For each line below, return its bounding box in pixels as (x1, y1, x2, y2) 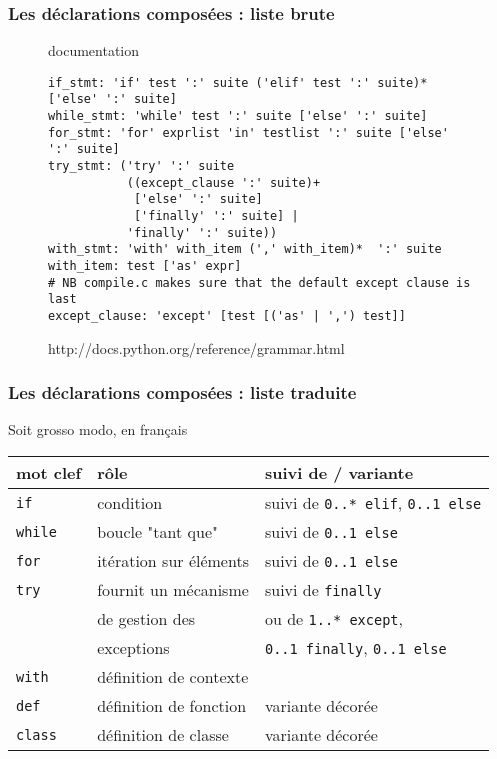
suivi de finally (264, 578, 382, 602)
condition (97, 491, 163, 515)
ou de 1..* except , (264, 607, 403, 631)
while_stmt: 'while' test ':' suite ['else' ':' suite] (48, 109, 428, 124)
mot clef (16, 461, 82, 485)
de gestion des (97, 607, 196, 631)
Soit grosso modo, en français (8, 419, 188, 440)
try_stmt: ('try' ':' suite (48, 159, 235, 174)
